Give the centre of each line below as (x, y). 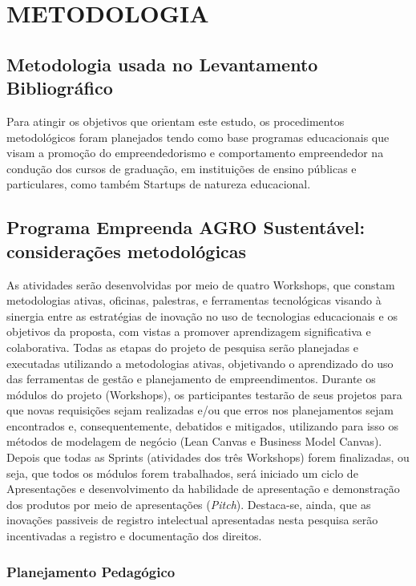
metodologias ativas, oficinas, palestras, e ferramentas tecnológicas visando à (194, 300)
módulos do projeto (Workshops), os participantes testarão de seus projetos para (204, 394)
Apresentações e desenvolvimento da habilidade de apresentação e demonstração (203, 489)
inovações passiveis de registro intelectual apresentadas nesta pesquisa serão (192, 520)
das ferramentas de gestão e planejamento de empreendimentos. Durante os (191, 379)
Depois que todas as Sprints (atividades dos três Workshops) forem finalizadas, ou (208, 457)
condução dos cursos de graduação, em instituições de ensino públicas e (182, 168)
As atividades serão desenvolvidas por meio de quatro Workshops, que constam (201, 284)
